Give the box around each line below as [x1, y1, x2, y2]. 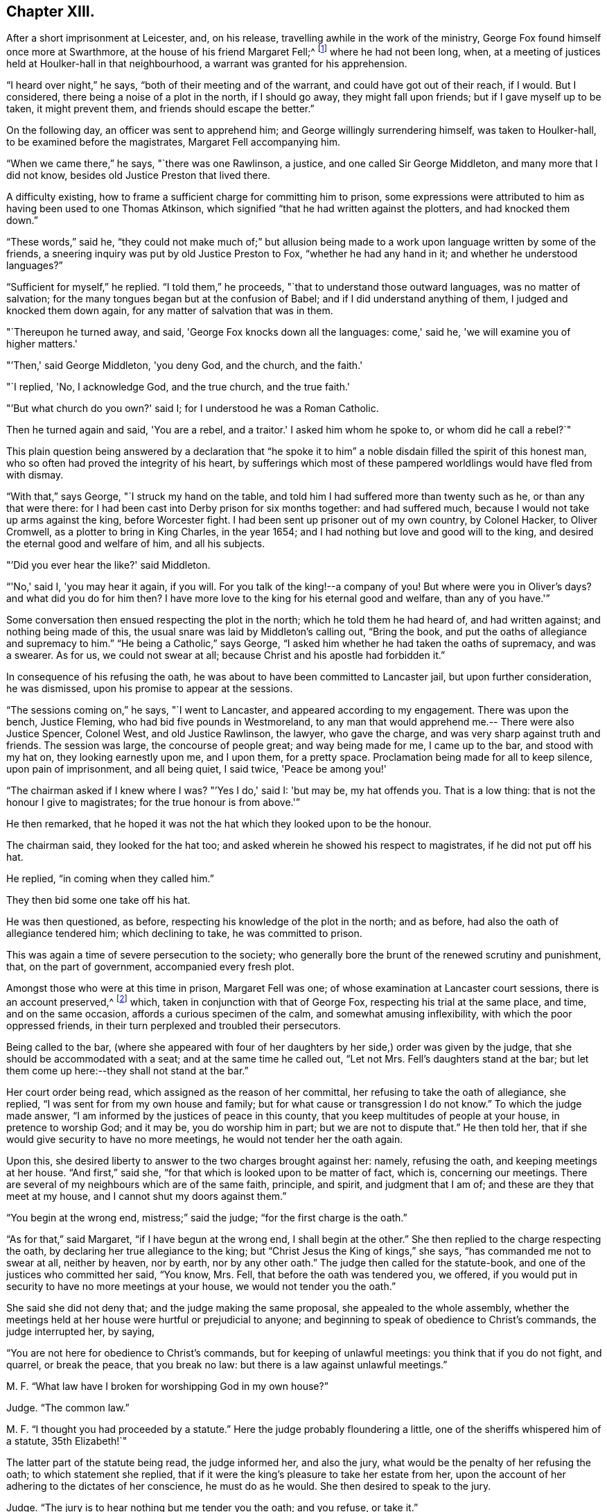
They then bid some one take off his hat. [6, 894, 191, 907]
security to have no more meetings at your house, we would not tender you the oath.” [6, 1280, 396, 1292]
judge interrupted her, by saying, [6, 1325, 155, 1337]
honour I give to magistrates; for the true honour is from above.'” [6, 796, 300, 809]
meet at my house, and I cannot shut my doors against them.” [6, 1189, 287, 1202]
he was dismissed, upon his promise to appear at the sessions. [6, 682, 293, 695]
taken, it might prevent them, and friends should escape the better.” [6, 103, 315, 115]
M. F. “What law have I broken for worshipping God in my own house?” [6, 1380, 328, 1392]
